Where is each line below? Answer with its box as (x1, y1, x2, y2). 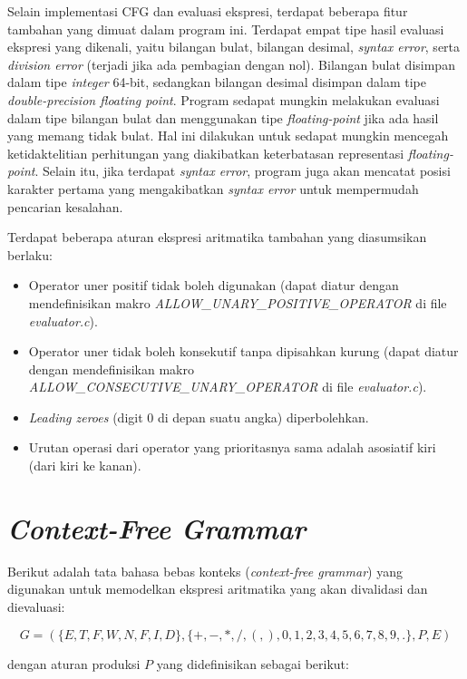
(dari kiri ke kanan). (28, 456, 141, 475)
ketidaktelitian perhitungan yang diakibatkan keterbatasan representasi (7, 143, 404, 162)
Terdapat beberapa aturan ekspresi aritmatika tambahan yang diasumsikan (7, 228, 427, 247)
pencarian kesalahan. (7, 197, 123, 216)
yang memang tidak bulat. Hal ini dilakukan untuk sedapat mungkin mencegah (7, 126, 449, 145)
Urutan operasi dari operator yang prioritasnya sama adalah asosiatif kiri (28, 438, 436, 457)
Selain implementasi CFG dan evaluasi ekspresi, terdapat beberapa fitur (7, 2, 408, 20)
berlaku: (7, 245, 53, 264)
